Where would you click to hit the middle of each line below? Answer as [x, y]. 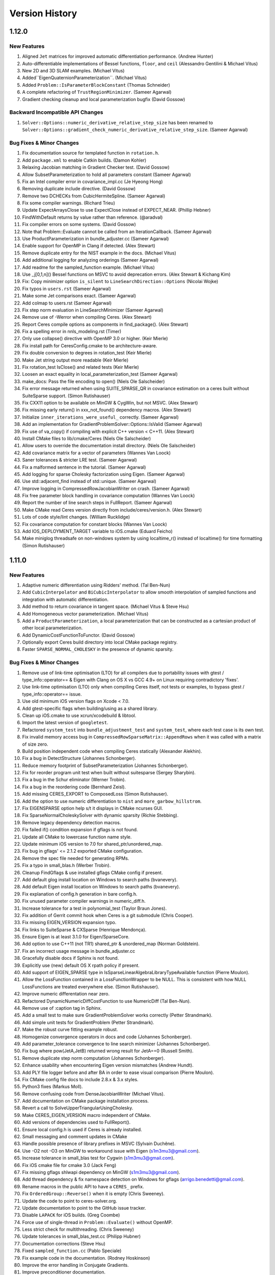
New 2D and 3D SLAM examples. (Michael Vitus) [73, 71]
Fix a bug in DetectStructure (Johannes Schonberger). [79, 758]
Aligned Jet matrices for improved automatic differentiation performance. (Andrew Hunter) [118, 57]
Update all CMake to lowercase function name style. [77, 837]
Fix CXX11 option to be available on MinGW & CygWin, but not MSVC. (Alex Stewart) [110, 403]
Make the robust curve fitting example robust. [70, 1030]
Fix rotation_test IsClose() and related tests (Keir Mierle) [81, 367]
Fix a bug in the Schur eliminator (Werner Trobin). [74, 780]
